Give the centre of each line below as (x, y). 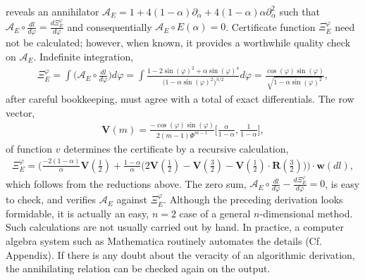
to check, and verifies (51, 199)
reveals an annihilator (52, 11)
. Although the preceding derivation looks (253, 199)
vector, (20, 112)
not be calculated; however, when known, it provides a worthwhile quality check (178, 43)
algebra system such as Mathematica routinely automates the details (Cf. (164, 241)
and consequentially (110, 26)
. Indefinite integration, (83, 56)
